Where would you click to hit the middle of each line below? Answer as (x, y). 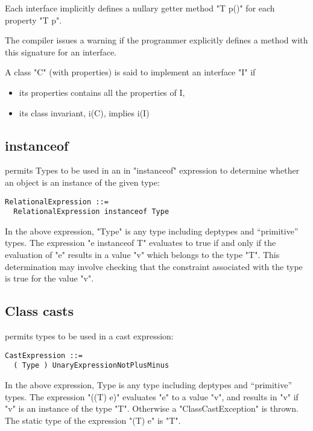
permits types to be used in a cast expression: (89, 336)
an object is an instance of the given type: (82, 182)
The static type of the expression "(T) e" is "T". (93, 420)
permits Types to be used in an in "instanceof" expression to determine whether (152, 170)
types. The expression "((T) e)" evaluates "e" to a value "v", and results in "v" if (152, 396)
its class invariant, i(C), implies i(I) (84, 112)
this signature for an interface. (61, 52)
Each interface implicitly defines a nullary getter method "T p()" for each (140, 8)
